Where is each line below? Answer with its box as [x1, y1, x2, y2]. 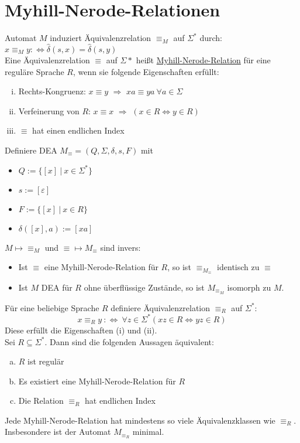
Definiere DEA [5, 144, 57, 156]
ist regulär [27, 355, 64, 367]
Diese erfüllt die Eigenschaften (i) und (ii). [5, 323, 157, 336]
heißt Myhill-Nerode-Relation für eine [136, 53, 271, 66]
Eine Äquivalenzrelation [5, 53, 90, 66]
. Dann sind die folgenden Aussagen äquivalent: [44, 335, 214, 347]
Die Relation [18, 394, 64, 407]
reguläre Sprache [5, 65, 64, 77]
